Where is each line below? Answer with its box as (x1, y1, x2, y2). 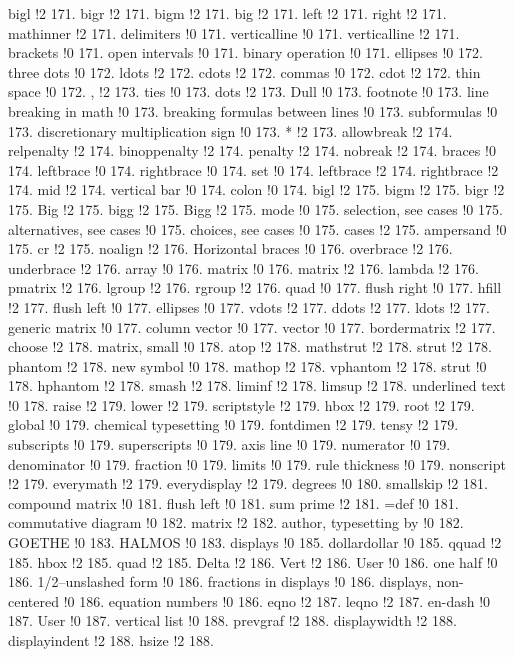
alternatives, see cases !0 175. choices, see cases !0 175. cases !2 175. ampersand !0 (8, 218, 507, 239)
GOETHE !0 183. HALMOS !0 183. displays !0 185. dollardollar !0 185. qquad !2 (8, 532, 502, 553)
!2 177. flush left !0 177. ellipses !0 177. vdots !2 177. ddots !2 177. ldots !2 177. (8, 296, 490, 317)
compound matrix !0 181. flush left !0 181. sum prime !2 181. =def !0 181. (8, 492, 459, 513)
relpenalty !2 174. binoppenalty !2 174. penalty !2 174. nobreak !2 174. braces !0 (8, 140, 496, 161)
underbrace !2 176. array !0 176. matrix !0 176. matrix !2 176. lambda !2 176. (8, 257, 479, 278)
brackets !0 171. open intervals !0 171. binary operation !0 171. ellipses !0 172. (8, 42, 483, 63)
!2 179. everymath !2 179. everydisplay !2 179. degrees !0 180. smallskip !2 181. (8, 473, 488, 494)
